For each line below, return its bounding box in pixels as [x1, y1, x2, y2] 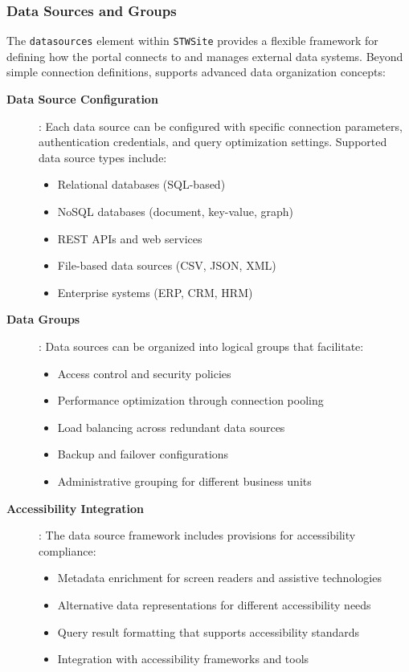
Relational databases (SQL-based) [57, 176, 226, 193]
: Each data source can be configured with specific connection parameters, [39, 117, 403, 134]
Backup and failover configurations [57, 446, 229, 462]
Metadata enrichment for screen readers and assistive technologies [57, 569, 382, 586]
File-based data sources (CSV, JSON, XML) [57, 257, 276, 274]
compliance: [39, 542, 96, 559]
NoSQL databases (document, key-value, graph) [57, 203, 294, 220]
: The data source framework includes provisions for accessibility [39, 527, 356, 544]
